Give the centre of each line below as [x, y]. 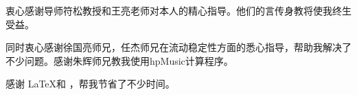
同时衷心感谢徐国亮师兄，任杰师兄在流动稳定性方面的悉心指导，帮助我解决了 [178, 47]
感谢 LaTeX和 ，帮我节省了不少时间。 [90, 84]
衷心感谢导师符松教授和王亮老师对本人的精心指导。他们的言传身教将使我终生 [178, 10]
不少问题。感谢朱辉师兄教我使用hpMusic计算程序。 [119, 60]
